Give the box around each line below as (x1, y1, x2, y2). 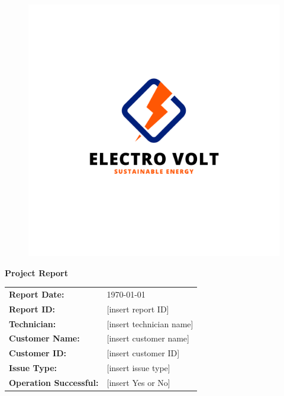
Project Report (5, 266, 69, 279)
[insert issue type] (106, 362, 170, 374)
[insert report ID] (106, 302, 169, 315)
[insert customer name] (106, 332, 189, 344)
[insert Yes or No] (106, 376, 170, 388)
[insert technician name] (106, 317, 193, 330)
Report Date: (9, 288, 64, 300)
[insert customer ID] (106, 347, 180, 359)
